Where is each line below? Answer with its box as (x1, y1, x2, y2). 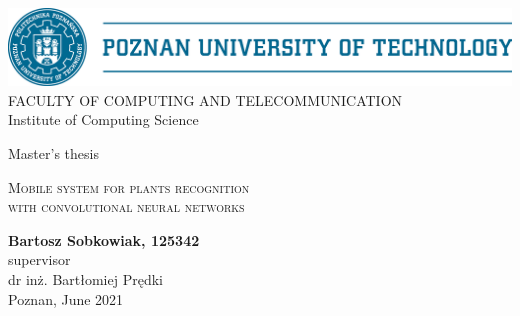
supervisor (8, 249, 71, 270)
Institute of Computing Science (8, 109, 199, 130)
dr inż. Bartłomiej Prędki (8, 269, 163, 289)
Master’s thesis (8, 143, 99, 164)
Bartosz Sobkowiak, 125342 (8, 229, 200, 250)
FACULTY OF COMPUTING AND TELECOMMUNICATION (8, 89, 403, 110)
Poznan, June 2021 (8, 288, 124, 309)
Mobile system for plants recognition (8, 176, 250, 197)
